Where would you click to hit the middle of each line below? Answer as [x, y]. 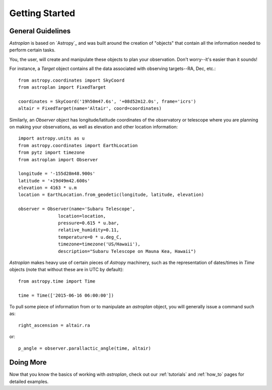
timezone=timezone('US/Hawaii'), [99, 244]
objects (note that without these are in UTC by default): [66, 270]
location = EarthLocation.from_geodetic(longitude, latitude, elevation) [111, 195]
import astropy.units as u [52, 138]
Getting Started [42, 13]
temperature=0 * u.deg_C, [90, 237]
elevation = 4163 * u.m [48, 188]
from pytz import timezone [52, 153]
